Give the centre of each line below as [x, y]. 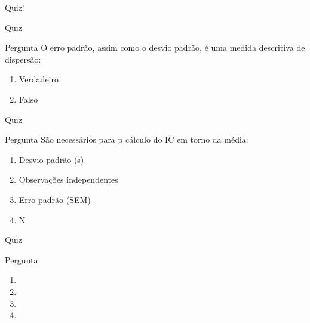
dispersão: [23, 59]
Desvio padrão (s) [51, 159]
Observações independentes [68, 179]
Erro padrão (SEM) [55, 199]
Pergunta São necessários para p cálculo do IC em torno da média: [127, 139]
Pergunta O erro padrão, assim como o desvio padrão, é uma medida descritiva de [155, 47]
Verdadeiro [39, 79]
